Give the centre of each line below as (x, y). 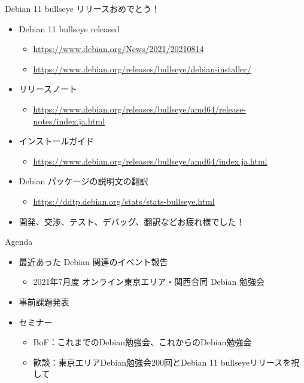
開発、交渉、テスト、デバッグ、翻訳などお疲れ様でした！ (132, 221)
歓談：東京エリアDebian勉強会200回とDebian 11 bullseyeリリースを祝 (166, 362)
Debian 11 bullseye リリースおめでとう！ (82, 8)
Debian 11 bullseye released (69, 28)
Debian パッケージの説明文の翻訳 (83, 181)
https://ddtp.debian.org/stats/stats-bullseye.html (124, 201)
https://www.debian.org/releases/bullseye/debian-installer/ (142, 69)
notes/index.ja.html (69, 121)
